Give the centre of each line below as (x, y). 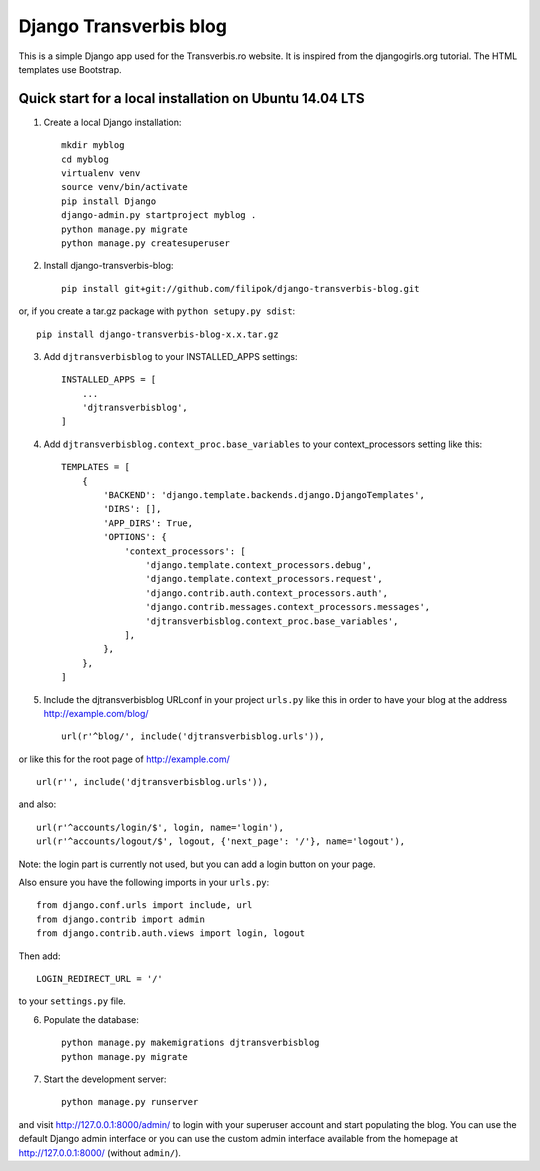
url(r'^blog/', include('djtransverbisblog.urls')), (193, 736)
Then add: (39, 956)
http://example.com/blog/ (96, 713)
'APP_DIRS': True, (148, 523)
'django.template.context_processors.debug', (259, 565)
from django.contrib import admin (120, 919)
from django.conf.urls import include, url (144, 905)
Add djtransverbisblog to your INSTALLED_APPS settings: (170, 356)
